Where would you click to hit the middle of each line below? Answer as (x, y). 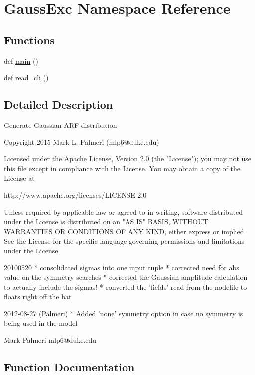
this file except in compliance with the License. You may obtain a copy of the (122, 168)
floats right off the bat (38, 297)
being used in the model (41, 323)
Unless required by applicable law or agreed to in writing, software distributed (123, 211)
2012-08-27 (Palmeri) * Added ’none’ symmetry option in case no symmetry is (124, 313)
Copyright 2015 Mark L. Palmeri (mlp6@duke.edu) (82, 142)
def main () (21, 61)
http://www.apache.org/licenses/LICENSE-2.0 (75, 194)
